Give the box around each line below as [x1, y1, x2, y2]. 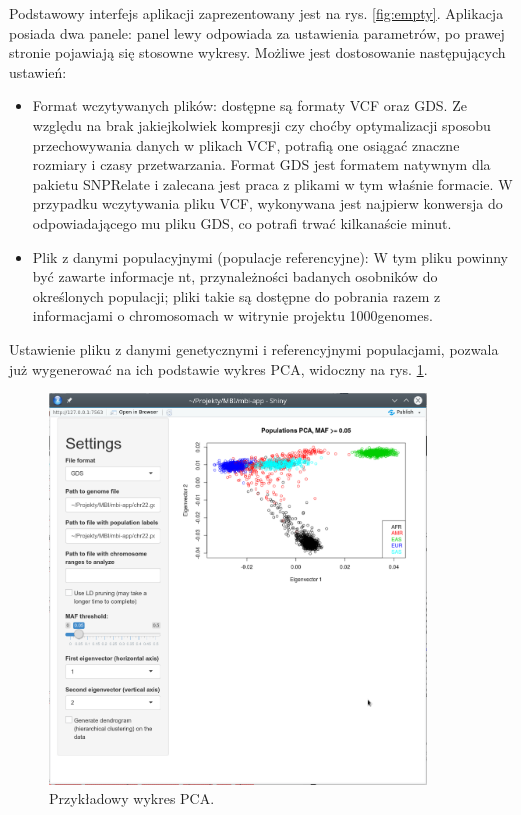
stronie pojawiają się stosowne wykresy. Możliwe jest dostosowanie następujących [9, 42, 506, 63]
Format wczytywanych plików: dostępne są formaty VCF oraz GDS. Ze [32, 95, 467, 116]
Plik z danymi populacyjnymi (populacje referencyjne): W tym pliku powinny [32, 246, 508, 267]
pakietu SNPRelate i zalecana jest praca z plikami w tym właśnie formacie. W [32, 173, 513, 194]
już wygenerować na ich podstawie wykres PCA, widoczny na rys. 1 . [9, 358, 428, 379]
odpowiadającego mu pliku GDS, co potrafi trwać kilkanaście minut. [32, 212, 452, 233]
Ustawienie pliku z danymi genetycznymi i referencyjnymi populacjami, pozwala [9, 338, 499, 359]
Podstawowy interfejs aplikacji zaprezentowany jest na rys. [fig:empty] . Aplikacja [9, 3, 504, 23]
